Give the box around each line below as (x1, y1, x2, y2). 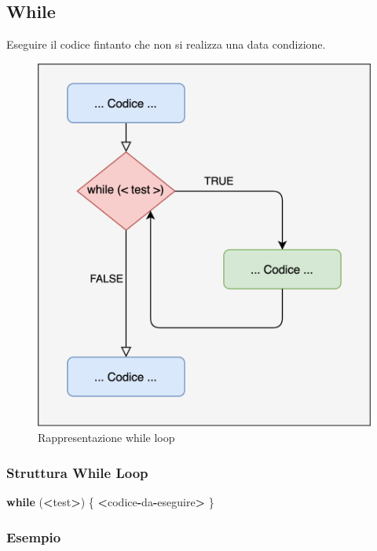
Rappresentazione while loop (38, 429, 175, 446)
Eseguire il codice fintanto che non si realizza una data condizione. (6, 36, 326, 53)
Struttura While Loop (6, 462, 148, 482)
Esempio (6, 527, 61, 546)
